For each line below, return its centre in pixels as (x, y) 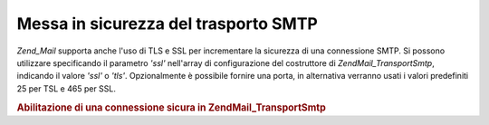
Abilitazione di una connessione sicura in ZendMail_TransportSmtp (171, 107)
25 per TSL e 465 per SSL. (67, 88)
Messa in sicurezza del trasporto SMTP (168, 24)
